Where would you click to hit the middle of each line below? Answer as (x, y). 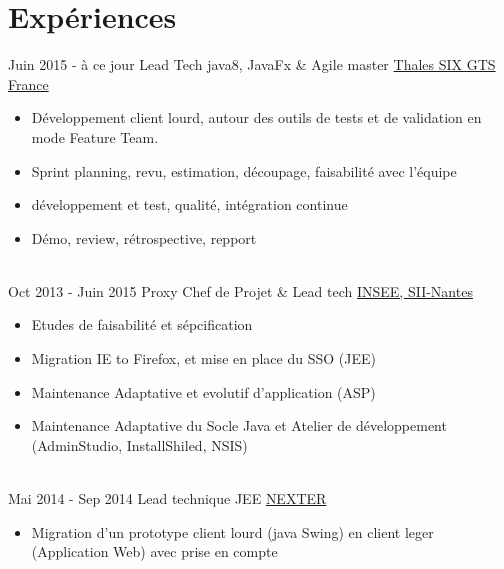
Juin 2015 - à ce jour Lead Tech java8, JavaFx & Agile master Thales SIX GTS (252, 64)
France (28, 83)
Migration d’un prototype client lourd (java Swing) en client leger (232, 531)
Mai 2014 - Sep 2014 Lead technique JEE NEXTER (167, 498)
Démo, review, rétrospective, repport (144, 237)
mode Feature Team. (95, 136)
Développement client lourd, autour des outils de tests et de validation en (256, 117)
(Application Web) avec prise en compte (154, 551)
